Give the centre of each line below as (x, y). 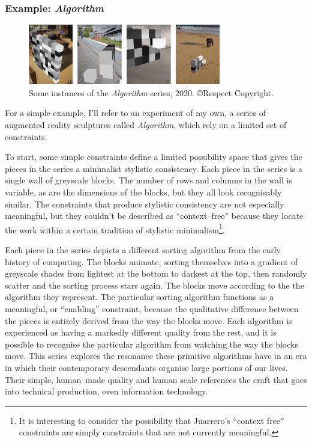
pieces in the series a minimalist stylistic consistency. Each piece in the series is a (154, 168)
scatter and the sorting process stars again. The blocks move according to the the (154, 285)
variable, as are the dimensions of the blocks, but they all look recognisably (143, 192)
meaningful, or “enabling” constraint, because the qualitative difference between (152, 309)
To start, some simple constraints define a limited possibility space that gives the (154, 157)
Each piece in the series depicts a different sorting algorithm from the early (143, 250)
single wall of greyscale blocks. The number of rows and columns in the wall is (148, 180)
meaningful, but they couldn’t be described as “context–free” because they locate (154, 216)
